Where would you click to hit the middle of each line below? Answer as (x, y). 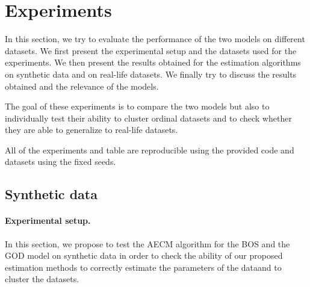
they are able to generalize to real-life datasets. (91, 130)
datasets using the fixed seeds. (60, 162)
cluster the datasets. (42, 279)
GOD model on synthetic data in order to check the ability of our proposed (144, 255)
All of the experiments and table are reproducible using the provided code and (150, 150)
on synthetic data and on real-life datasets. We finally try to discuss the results (151, 74)
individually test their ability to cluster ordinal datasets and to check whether (148, 118)
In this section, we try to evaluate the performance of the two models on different (155, 39)
